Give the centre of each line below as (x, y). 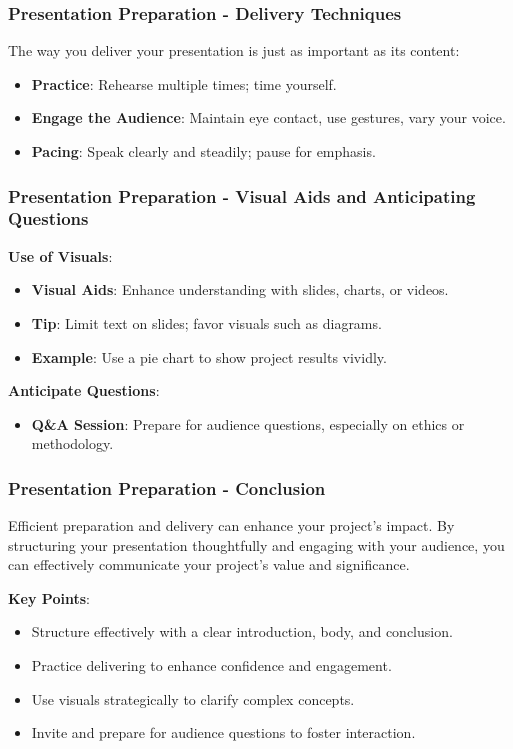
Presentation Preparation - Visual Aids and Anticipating (242, 195)
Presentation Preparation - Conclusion (167, 487)
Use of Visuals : (60, 255)
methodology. (72, 443)
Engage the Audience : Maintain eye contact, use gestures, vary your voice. (268, 117)
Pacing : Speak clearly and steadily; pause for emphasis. (203, 151)
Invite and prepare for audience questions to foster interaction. (223, 732)
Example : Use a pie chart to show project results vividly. (209, 356)
